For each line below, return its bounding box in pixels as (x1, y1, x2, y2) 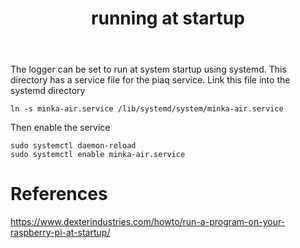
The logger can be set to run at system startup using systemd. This (10, 63, 287, 76)
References (10, 183, 108, 206)
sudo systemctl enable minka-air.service (10, 150, 186, 160)
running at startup (91, 7, 245, 30)
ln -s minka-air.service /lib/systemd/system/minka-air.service (10, 104, 284, 114)
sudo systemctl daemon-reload (10, 141, 137, 151)
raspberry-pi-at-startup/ (10, 227, 111, 239)
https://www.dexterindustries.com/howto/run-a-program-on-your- (10, 216, 286, 228)
